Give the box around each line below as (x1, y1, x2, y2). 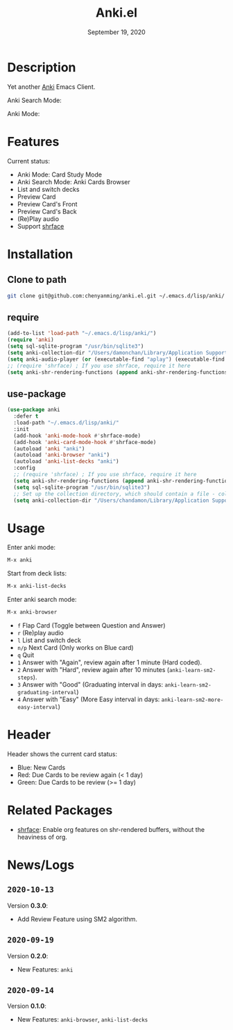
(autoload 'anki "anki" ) (13, 445, 85, 452)
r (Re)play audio (17, 628, 64, 637)
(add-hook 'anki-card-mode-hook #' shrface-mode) (13, 439, 157, 445)
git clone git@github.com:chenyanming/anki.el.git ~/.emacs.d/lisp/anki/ (7, 292, 225, 300)
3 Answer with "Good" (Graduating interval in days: (17, 680, 164, 689)
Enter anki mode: (7, 543, 56, 552)
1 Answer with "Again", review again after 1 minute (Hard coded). (17, 658, 202, 667)
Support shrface (17, 222, 64, 230)
